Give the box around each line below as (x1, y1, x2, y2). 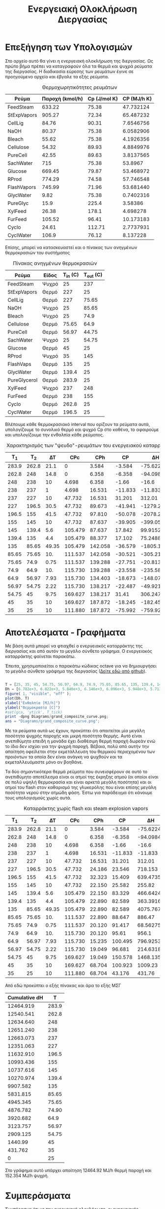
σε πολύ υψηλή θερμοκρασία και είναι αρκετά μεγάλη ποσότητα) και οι (5, 779, 152, 785)
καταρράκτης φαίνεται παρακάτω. (5, 653, 76, 659)
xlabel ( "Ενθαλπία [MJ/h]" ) (5, 700, 60, 706)
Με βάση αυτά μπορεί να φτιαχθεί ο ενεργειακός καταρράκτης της (5, 643, 143, 649)
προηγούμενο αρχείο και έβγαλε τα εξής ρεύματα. (5, 73, 109, 79)
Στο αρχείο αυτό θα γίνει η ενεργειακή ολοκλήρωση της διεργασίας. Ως (5, 58, 154, 64)
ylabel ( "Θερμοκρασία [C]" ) (5, 705, 60, 710)
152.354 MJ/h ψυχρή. (5, 1173, 49, 1179)
